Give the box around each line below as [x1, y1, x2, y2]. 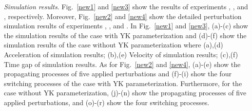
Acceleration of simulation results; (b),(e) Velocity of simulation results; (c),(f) [4, 49, 238, 59]
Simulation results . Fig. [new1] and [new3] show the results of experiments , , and [4, 1, 248, 11]
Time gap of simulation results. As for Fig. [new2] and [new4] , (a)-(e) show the [4, 59, 241, 69]
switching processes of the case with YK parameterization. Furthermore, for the [4, 78, 242, 88]
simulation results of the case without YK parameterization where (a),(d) [4, 40, 223, 50]
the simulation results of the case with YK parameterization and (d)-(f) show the [4, 30, 247, 40]
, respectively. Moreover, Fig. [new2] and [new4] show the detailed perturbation [4, 11, 242, 21]
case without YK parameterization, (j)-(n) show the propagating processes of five [4, 88, 247, 98]
